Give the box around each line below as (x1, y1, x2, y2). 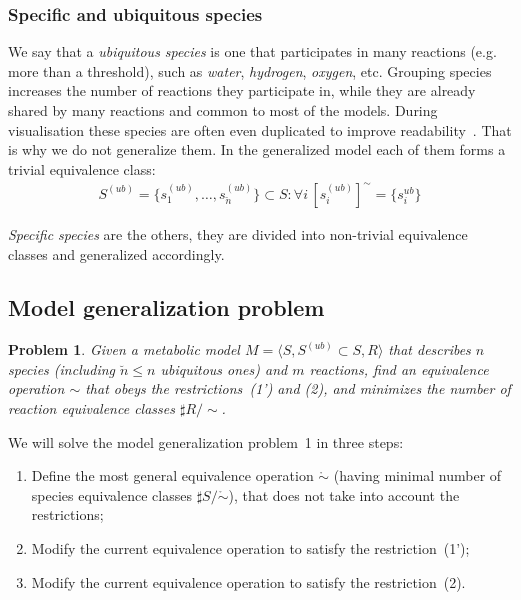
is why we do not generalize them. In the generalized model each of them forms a (8, 139, 506, 160)
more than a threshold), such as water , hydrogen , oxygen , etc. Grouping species (8, 60, 492, 81)
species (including (8, 358, 116, 379)
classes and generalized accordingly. (8, 243, 225, 264)
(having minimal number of (333, 465, 502, 486)
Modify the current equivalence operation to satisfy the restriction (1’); (31, 538, 470, 559)
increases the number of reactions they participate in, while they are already (8, 80, 476, 101)
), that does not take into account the (228, 484, 460, 505)
